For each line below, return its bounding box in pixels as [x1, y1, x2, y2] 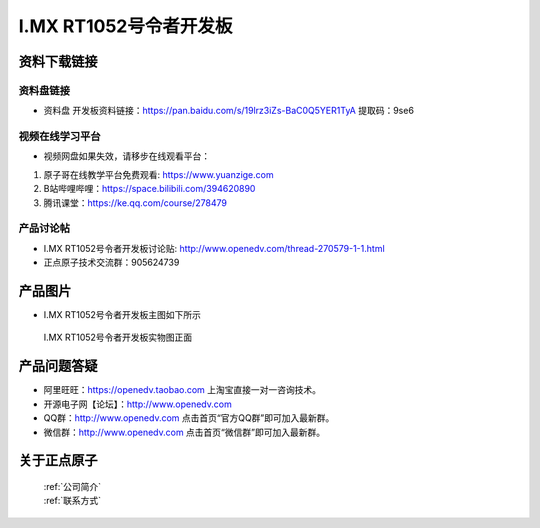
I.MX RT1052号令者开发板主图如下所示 [43, 309, 202, 321]
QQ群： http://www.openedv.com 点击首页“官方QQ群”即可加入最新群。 [43, 412, 335, 424]
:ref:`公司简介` [43, 480, 102, 492]
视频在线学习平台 [18, 130, 101, 144]
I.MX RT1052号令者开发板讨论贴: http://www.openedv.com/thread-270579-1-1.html [43, 242, 385, 254]
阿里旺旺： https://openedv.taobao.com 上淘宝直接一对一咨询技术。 [43, 384, 322, 396]
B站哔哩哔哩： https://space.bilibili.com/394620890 [43, 183, 256, 195]
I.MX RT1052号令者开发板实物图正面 [43, 331, 193, 344]
